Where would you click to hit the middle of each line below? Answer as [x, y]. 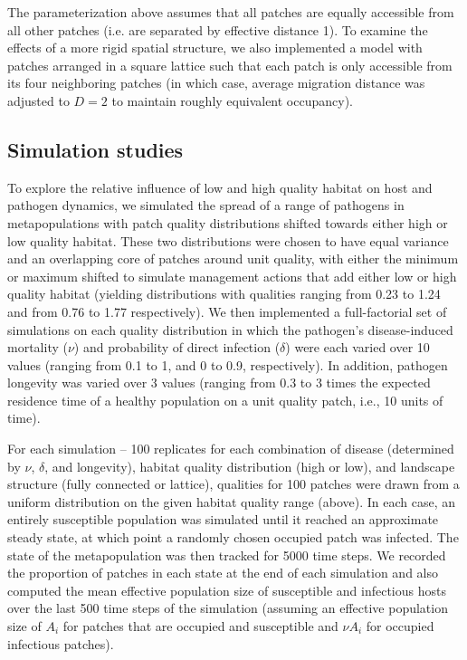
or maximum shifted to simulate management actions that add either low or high [232, 276]
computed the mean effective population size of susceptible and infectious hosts [227, 590]
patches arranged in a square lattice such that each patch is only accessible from [230, 65]
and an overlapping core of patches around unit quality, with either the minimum [233, 258]
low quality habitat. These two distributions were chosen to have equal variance [228, 240]
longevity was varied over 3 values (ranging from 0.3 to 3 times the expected [219, 383]
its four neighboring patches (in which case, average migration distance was [216, 83]
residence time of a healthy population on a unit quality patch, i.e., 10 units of [225, 400]
